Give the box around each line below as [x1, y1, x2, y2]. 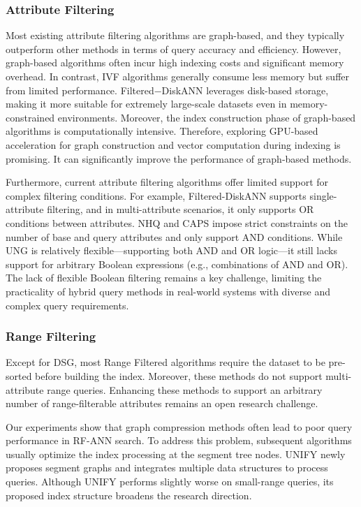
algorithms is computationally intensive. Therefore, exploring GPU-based [6, 124, 318, 138]
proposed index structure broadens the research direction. [6, 487, 252, 502]
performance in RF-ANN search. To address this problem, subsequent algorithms [6, 433, 352, 448]
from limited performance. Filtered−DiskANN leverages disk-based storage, [6, 82, 329, 97]
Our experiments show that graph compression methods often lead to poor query [6, 419, 353, 434]
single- [309, 188, 337, 203]
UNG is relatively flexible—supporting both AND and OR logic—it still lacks [6, 243, 337, 258]
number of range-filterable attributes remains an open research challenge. [6, 396, 318, 411]
